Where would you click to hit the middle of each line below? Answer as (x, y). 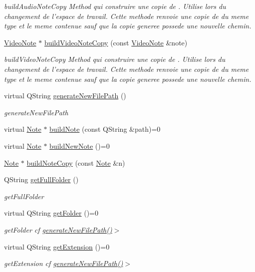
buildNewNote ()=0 (80, 145)
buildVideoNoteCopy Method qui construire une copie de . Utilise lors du (115, 59)
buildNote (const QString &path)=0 (105, 129)
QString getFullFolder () (41, 179)
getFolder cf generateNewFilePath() (58, 229)
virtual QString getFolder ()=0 (51, 213)
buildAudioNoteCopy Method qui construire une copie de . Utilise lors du (115, 6)
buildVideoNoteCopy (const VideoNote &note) (116, 42)
